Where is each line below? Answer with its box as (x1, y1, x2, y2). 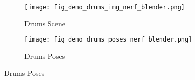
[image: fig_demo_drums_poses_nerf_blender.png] (24, 36, 192, 44)
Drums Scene (24, 18, 66, 28)
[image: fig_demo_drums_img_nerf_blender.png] (24, 4, 185, 11)
